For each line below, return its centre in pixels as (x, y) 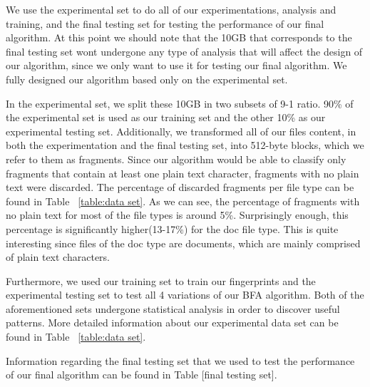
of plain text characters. (58, 257)
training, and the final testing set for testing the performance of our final (165, 23)
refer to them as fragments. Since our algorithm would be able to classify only (176, 159)
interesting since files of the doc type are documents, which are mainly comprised (183, 243)
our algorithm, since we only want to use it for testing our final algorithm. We (176, 65)
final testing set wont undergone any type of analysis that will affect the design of (184, 51)
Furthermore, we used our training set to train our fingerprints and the (161, 280)
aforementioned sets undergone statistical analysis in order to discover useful (173, 308)
